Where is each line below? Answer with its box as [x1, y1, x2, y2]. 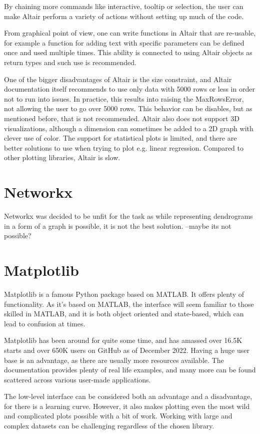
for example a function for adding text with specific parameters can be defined [4, 37, 244, 48]
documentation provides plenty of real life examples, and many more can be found [4, 364, 256, 375]
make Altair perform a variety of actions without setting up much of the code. [4, 11, 244, 21]
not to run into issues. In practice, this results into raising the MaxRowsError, [4, 93, 244, 104]
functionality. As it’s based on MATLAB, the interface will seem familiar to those [4, 298, 254, 309]
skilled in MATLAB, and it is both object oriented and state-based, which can [4, 308, 244, 319]
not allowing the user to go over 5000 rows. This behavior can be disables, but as [4, 103, 252, 114]
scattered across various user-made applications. [4, 374, 151, 384]
